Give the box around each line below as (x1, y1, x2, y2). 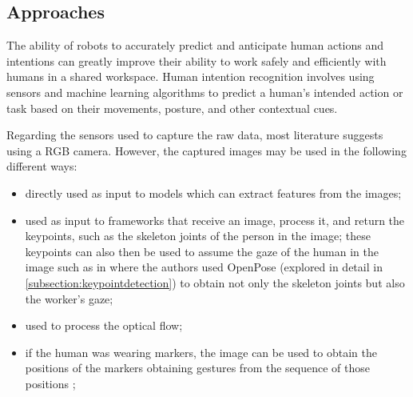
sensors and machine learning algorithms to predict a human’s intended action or (6, 83, 403, 100)
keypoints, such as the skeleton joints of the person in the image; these (25, 227, 371, 244)
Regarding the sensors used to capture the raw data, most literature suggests (6, 126, 383, 143)
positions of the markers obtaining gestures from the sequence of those (25, 359, 370, 376)
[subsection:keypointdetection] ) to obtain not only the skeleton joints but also (25, 274, 405, 291)
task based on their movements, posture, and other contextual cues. (6, 99, 338, 116)
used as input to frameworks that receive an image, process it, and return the (25, 211, 405, 228)
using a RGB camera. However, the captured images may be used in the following (6, 142, 407, 158)
